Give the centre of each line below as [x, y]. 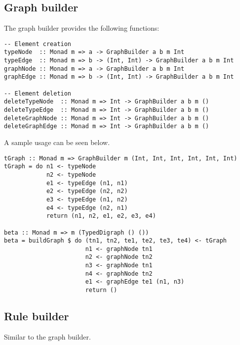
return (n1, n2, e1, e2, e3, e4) [101, 216]
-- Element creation [38, 44]
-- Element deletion [38, 93]
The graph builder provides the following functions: [82, 28]
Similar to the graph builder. [47, 336]
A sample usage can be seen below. [57, 142]
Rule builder [37, 316]
